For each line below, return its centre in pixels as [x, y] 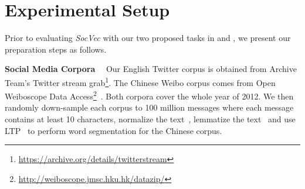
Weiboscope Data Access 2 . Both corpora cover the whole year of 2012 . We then [149, 95]
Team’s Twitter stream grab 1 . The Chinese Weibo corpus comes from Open [140, 81]
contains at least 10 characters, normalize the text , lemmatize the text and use [150, 119]
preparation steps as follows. [56, 49]
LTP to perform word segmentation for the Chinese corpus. [113, 130]
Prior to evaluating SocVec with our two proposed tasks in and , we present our [148, 38]
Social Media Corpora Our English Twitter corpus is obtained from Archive [151, 69]
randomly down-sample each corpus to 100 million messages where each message [149, 107]
